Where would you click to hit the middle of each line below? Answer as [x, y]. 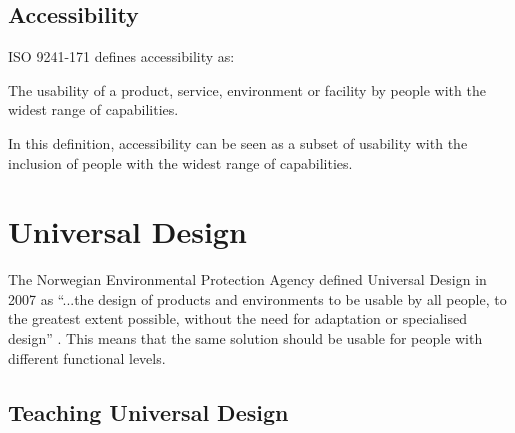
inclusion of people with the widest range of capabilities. [180, 162]
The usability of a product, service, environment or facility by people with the [247, 89]
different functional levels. [87, 357]
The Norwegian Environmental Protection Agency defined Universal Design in [247, 279]
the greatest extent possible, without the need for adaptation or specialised [238, 318]
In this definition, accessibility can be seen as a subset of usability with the [238, 142]
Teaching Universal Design [148, 411]
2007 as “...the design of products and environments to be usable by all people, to [257, 298]
